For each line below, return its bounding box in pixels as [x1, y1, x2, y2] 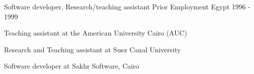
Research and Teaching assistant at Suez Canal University [4, 44, 181, 54]
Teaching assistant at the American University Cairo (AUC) [4, 28, 187, 38]
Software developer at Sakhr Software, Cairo [4, 61, 139, 71]
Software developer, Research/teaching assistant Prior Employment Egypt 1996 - [4, 1, 251, 11]
